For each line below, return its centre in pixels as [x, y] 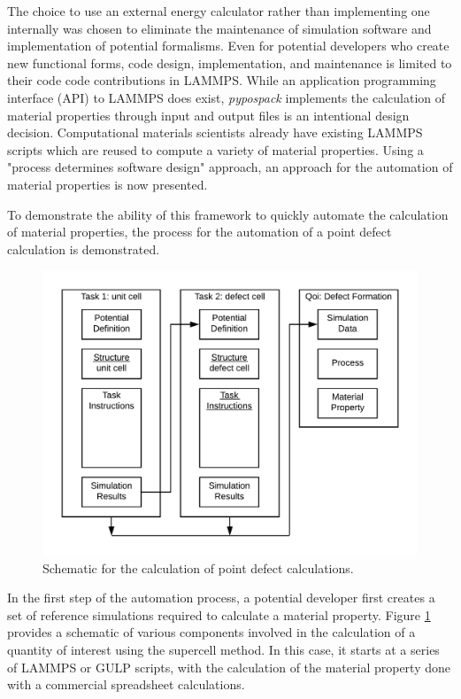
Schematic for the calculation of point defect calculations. [198, 567]
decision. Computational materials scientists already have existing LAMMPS [215, 132]
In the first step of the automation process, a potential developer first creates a [221, 598]
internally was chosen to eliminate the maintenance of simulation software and [219, 28]
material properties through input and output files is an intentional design [208, 115]
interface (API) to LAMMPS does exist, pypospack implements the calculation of [227, 97]
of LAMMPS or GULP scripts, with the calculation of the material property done [229, 667]
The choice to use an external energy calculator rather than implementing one [219, 11]
